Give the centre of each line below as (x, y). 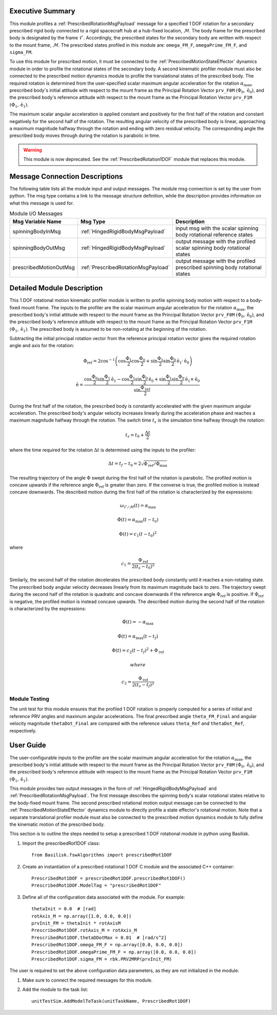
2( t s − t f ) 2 (143, 685)
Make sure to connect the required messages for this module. (87, 980)
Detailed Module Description (56, 288)
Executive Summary (42, 11)
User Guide (28, 745)
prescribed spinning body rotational (218, 267)
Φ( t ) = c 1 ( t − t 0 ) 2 (138, 534)
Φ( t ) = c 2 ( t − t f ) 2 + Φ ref (138, 651)
